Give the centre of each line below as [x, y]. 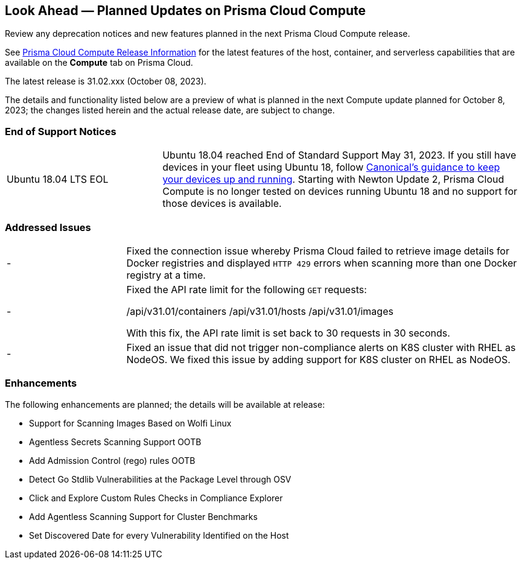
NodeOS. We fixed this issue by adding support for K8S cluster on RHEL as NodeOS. [318, 359]
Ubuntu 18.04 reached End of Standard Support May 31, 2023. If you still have [339, 155]
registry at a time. [166, 275]
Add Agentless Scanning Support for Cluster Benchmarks [143, 516]
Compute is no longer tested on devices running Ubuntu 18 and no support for [340, 192]
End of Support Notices [61, 131]
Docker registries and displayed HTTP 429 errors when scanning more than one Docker [322, 263]
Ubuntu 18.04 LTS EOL [58, 179]
